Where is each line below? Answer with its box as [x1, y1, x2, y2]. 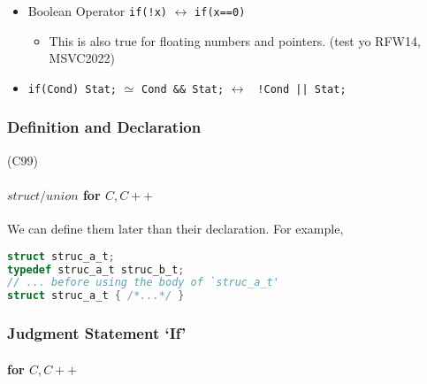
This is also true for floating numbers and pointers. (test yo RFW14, [49, 31, 421, 50]
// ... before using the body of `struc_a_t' [7, 276, 279, 289]
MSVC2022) [49, 49, 115, 67]
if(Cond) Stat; [27, 82, 118, 96]
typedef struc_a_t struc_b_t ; [7, 263, 185, 276]
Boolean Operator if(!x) [27, 2, 167, 19]
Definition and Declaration [7, 116, 202, 138]
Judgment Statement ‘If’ [7, 322, 187, 344]
